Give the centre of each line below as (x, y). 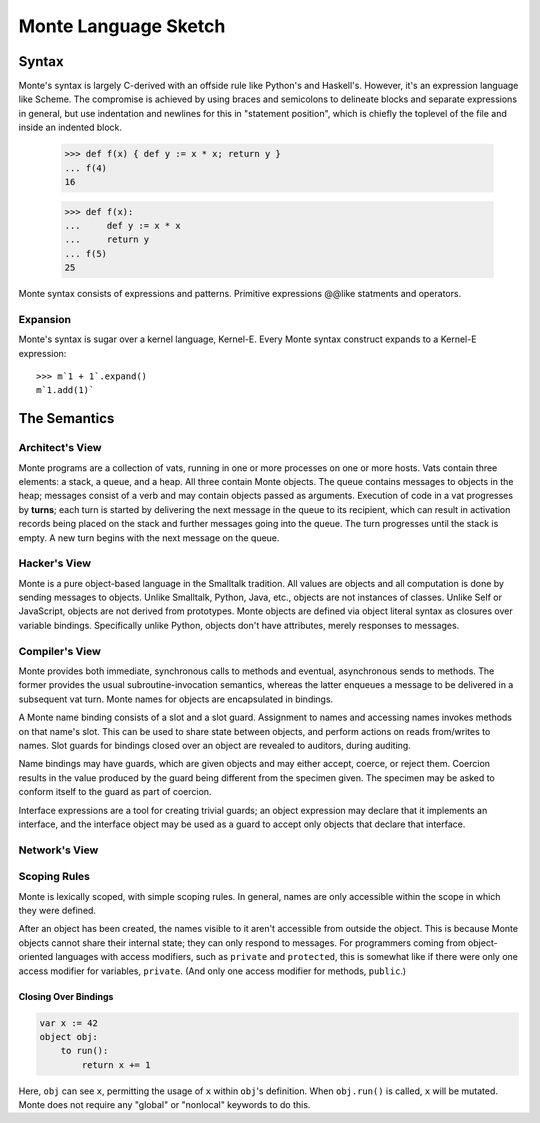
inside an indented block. (70, 127)
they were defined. (57, 910)
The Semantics (66, 418)
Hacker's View (55, 563)
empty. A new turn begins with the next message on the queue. (149, 537)
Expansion (45, 319)
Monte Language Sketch (122, 26)
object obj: (69, 1036)
